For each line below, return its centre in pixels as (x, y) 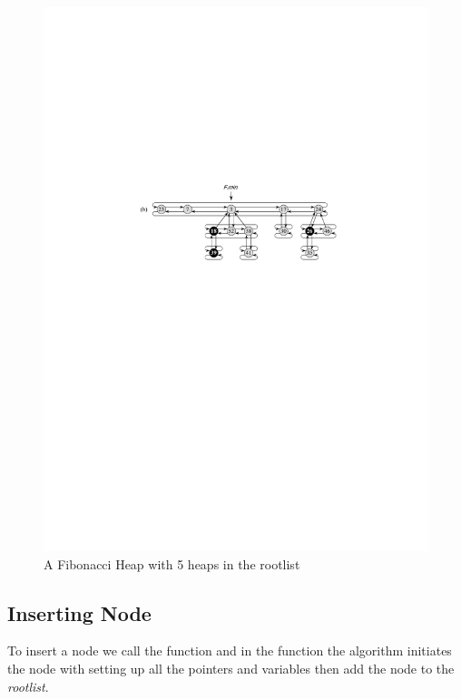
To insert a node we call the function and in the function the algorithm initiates (230, 650)
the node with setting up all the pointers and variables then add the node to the (231, 668)
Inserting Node (79, 612)
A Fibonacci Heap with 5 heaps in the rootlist (172, 563)
